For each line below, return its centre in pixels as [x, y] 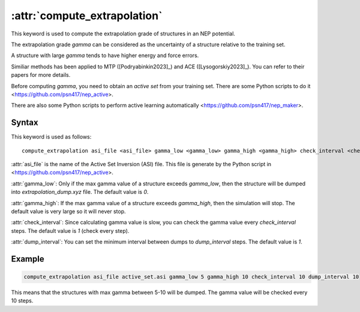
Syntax [25, 123]
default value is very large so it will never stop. [68, 211]
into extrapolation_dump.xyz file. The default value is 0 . [80, 192]
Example [28, 259]
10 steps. [22, 301]
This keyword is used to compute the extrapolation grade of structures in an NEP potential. [123, 34]
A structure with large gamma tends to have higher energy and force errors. [105, 55]
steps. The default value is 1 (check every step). [70, 230]
